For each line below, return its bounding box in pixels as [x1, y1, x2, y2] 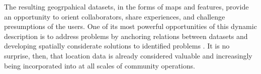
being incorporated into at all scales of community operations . [4, 60, 195, 70]
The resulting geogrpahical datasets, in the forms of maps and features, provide [4, 1, 249, 11]
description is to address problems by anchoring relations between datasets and [4, 30, 248, 41]
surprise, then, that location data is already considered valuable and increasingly [4, 50, 252, 60]
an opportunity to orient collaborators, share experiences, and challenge [4, 11, 225, 21]
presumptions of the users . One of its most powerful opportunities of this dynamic [4, 21, 257, 31]
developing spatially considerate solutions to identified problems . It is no [4, 40, 230, 51]
